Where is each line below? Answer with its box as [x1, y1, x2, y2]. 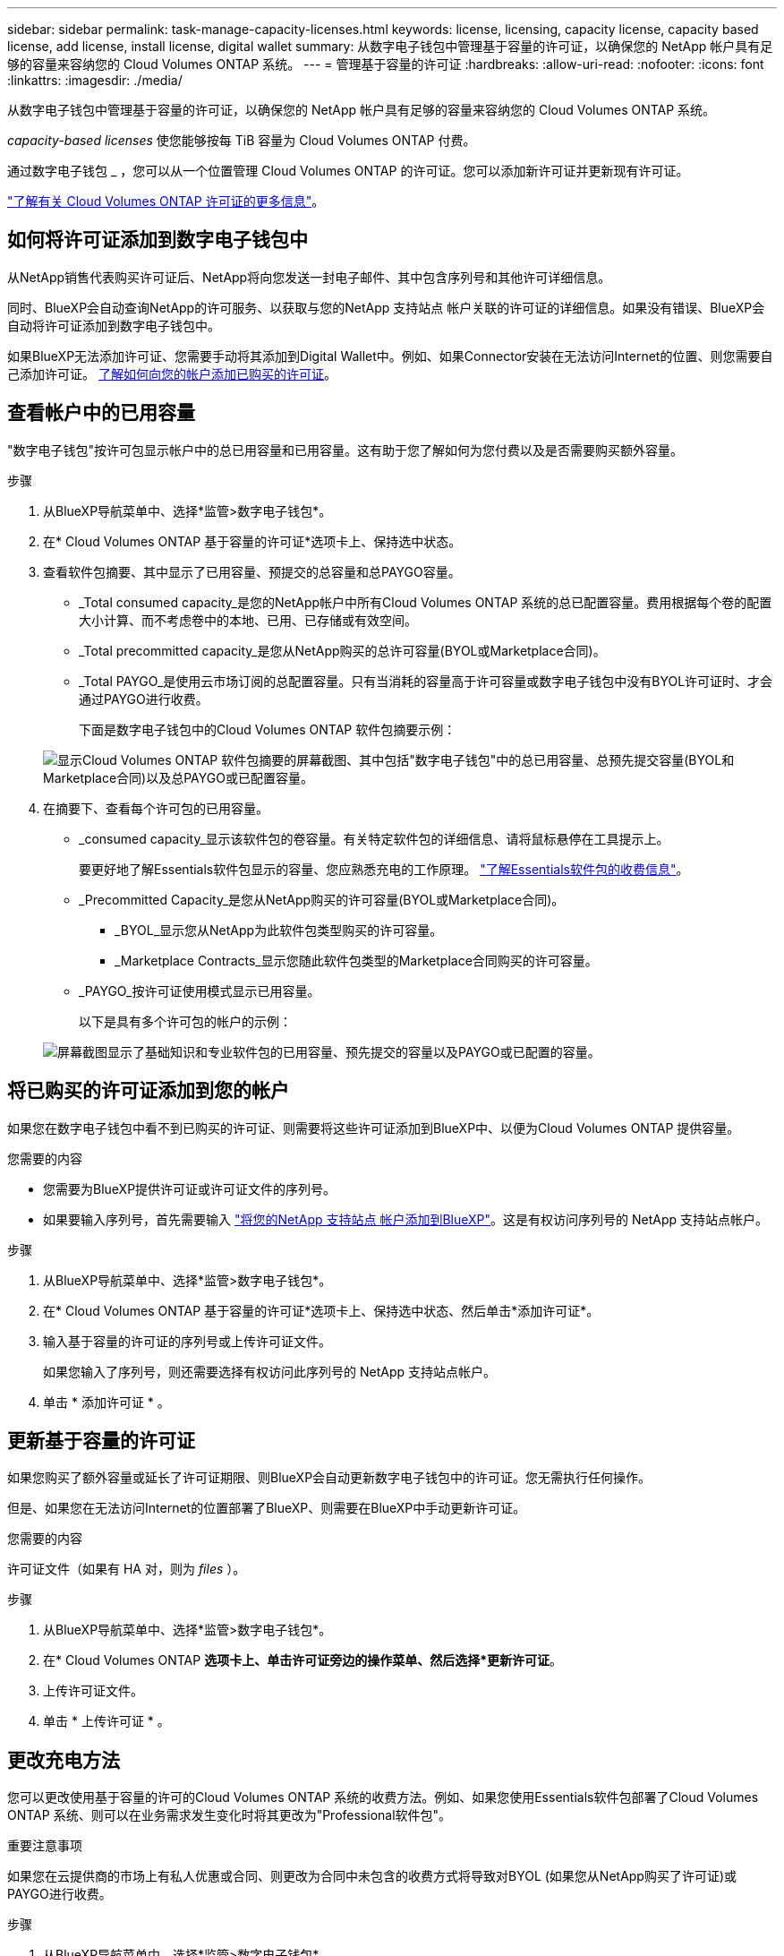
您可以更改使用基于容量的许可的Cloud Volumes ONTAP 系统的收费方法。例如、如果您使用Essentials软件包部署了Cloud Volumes [7, 1789, 759, 1806]
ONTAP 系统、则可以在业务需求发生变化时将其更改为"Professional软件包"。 [7, 1807, 452, 1823]
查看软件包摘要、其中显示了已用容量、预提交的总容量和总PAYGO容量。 [43, 563, 461, 579]
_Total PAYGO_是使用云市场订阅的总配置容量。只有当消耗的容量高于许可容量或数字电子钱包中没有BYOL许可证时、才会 [79, 673, 773, 689]
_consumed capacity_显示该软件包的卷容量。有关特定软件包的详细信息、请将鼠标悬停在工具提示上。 [79, 830, 669, 846]
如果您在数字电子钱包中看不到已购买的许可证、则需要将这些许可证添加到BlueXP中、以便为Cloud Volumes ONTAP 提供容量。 [7, 1120, 740, 1136]
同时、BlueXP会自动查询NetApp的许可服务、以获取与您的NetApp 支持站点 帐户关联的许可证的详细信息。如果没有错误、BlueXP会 [7, 299, 765, 315]
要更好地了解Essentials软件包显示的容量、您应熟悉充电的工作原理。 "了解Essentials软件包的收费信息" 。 [79, 861, 689, 877]
